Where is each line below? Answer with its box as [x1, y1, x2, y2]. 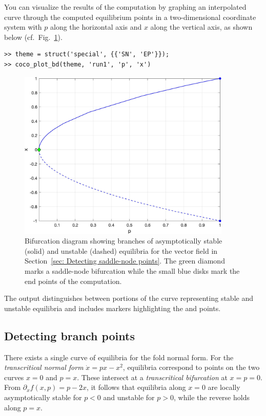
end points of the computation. [25, 275, 122, 286]
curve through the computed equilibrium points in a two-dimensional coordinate [4, 11, 256, 22]
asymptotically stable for [4, 392, 82, 403]
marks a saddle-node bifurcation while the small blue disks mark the [25, 266, 240, 276]
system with [4, 21, 42, 32]
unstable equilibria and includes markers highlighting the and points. [4, 302, 221, 313]
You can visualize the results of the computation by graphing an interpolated [4, 2, 247, 12]
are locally [208, 382, 240, 392]
